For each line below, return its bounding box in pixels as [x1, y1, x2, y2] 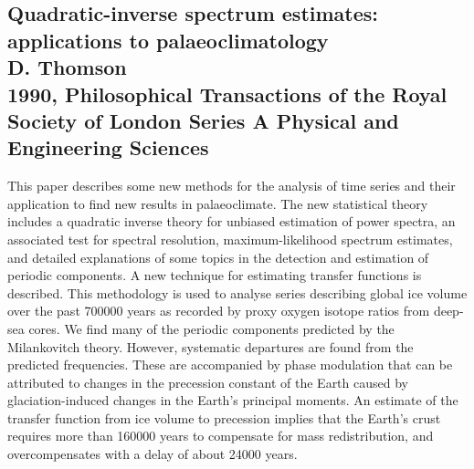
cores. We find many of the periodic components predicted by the [28, 318, 395, 338]
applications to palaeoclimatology [7, 26, 329, 54]
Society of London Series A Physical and [7, 106, 399, 134]
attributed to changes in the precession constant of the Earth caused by [7, 372, 408, 391]
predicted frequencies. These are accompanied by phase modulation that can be [7, 355, 453, 374]
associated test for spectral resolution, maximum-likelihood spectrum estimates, [7, 229, 453, 248]
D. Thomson [7, 53, 127, 81]
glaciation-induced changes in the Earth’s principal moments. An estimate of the [7, 391, 458, 410]
